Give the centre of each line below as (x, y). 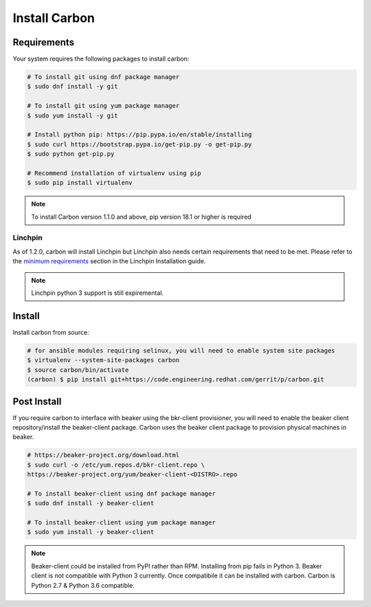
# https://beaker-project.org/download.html (103, 455)
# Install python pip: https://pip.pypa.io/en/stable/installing (139, 135)
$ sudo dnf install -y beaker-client (91, 503)
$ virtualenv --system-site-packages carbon (103, 360)
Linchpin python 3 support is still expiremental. (98, 293)
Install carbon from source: (51, 332)
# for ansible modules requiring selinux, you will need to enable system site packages (181, 350)
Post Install (37, 401)
